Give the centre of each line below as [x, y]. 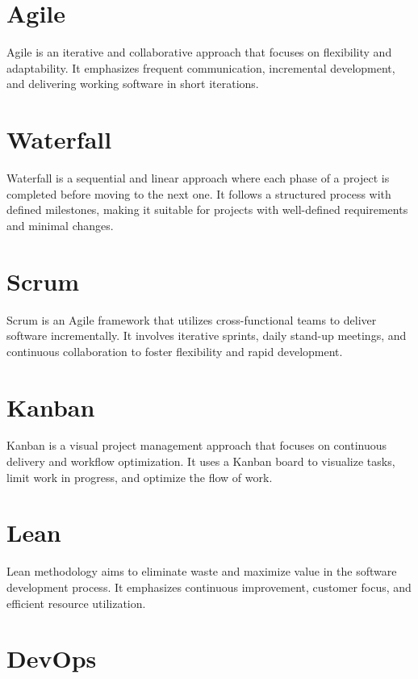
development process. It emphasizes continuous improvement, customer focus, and [209, 587]
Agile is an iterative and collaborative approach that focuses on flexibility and [199, 52]
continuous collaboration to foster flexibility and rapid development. [175, 351]
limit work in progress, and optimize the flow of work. [140, 477]
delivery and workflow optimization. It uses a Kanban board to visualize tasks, [201, 461]
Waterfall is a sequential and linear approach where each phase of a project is [198, 178]
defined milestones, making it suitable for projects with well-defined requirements [207, 210]
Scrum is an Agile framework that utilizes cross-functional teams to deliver [192, 319]
